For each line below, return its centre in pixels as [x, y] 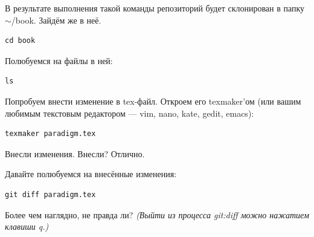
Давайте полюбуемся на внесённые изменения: [91, 174]
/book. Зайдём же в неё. [56, 20]
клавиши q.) [27, 226]
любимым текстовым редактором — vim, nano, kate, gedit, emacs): [130, 113]
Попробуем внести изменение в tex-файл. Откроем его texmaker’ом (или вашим [153, 101]
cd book [20, 41]
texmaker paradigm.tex [50, 134]
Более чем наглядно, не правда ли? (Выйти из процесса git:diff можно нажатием [157, 214]
